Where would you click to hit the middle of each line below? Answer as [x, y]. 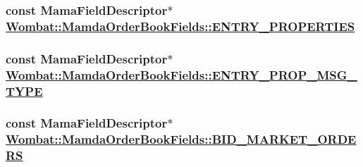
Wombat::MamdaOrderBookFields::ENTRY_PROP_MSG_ [181, 74]
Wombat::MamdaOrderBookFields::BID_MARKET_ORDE [181, 139]
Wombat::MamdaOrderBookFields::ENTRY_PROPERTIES [180, 26]
